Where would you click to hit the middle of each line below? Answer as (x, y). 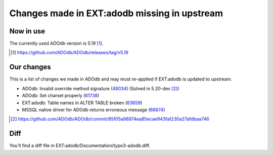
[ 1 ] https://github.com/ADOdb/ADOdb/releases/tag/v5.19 (70, 53)
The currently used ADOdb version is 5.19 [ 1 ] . (56, 44)
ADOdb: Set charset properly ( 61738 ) (61, 96)
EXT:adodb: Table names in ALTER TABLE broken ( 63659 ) (82, 103)
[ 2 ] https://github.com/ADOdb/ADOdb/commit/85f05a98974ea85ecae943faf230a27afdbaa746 (110, 119)
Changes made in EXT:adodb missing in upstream (116, 13)
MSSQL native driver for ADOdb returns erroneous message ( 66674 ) (94, 109)
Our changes (30, 67)
